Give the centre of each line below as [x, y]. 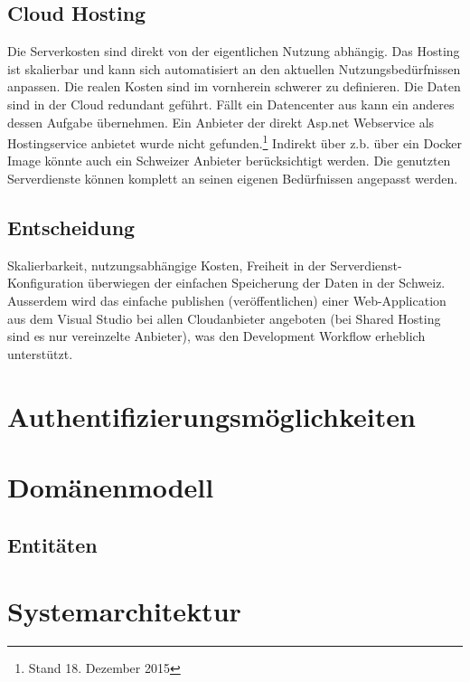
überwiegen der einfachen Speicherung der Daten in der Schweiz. [267, 283]
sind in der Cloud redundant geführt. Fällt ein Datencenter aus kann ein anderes [231, 104]
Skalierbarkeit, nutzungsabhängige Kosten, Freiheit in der [167, 265]
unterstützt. [40, 353]
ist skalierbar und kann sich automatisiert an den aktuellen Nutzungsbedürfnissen [234, 68]
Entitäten [52, 544]
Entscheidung [71, 227]
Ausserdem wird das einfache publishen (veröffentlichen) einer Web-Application [227, 300]
